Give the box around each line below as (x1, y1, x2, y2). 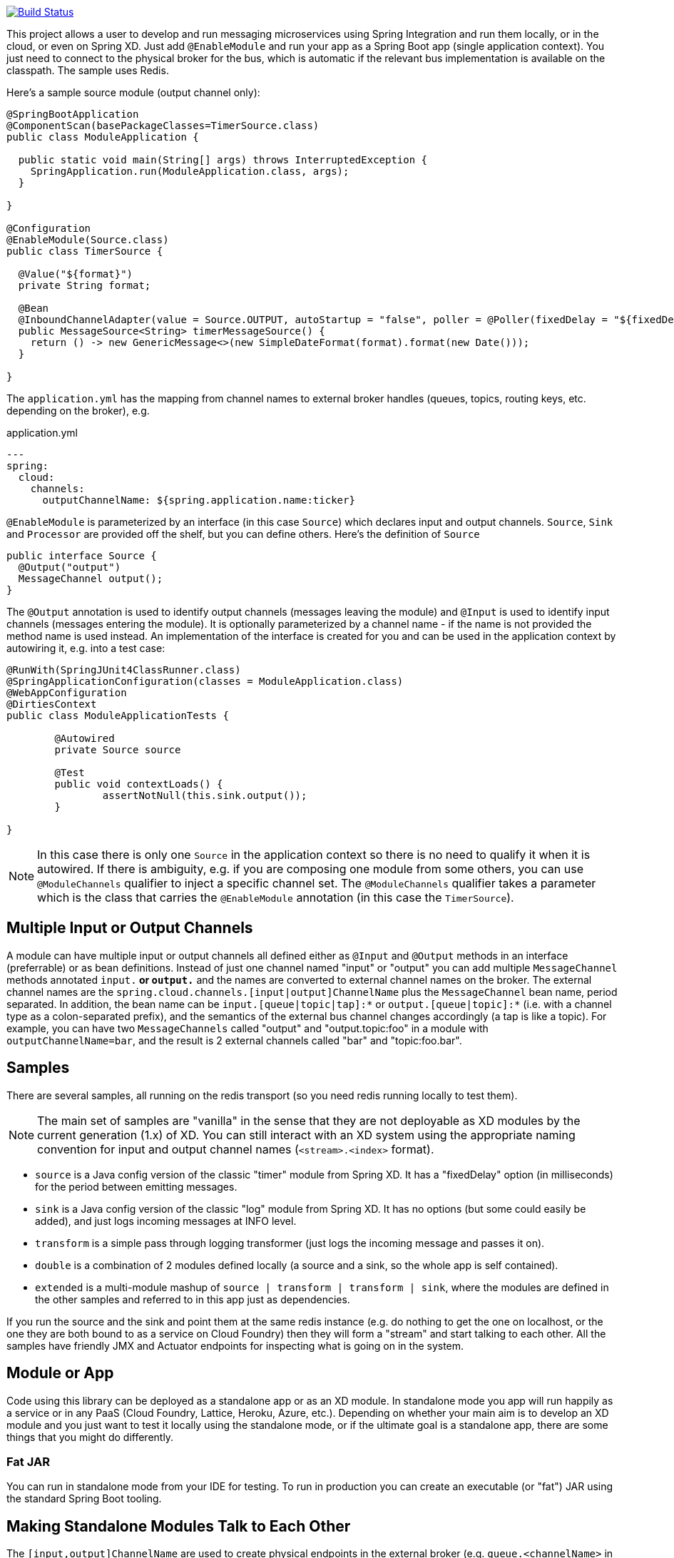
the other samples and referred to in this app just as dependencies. (35, 1293, 350, 1305)
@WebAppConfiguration (6, 687, 127, 698)
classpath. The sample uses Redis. (6, 64, 169, 76)
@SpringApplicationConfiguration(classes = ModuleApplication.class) (6, 676, 404, 687)
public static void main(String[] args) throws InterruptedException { (18, 154, 428, 166)
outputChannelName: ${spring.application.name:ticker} (42, 494, 355, 506)
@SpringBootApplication (6, 108, 139, 120)
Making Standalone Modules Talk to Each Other (6, 1517, 351, 1535)
